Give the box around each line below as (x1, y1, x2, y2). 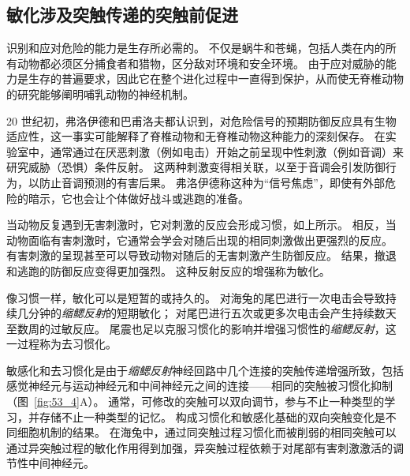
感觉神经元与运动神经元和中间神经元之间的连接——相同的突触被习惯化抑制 (6, 377, 393, 394)
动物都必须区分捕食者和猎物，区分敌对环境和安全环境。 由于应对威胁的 (17, 54, 386, 71)
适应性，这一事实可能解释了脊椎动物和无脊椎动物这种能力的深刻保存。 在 (6, 128, 386, 144)
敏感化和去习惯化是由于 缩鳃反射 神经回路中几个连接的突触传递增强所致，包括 (6, 362, 404, 378)
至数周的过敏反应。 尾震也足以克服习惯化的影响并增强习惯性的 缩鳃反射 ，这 (6, 320, 397, 336)
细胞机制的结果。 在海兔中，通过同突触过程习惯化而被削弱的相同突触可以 (17, 424, 397, 440)
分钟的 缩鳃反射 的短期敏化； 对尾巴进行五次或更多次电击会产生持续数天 (28, 305, 397, 321)
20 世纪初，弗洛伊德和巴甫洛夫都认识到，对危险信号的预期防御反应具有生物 (6, 112, 397, 129)
